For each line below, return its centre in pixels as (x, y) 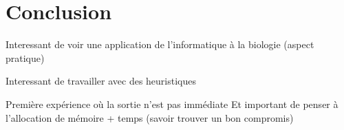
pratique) (25, 57)
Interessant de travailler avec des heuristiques (101, 81)
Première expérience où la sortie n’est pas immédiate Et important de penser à (172, 104)
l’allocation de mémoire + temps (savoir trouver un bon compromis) (150, 117)
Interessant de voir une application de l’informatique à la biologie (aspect (160, 44)
